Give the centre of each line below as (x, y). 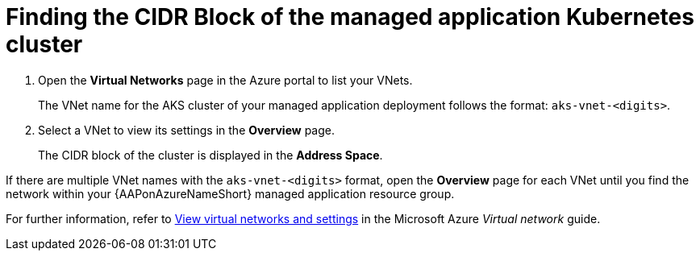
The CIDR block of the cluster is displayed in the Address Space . (210, 155)
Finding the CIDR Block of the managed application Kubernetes (350, 17)
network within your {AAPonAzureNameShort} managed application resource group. (230, 193)
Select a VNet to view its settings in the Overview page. (186, 130)
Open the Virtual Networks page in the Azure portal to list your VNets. (225, 80)
